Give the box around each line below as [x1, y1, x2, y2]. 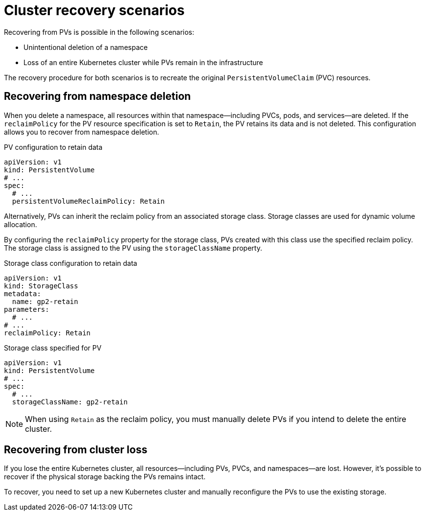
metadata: [4, 289, 41, 298]
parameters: [4, 305, 49, 313]
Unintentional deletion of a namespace [23, 43, 148, 51]
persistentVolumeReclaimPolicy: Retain [12, 197, 165, 205]
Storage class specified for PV [4, 343, 102, 352]
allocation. [4, 220, 37, 229]
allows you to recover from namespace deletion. [4, 127, 159, 136]
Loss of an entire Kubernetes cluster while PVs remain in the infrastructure [23, 58, 263, 67]
